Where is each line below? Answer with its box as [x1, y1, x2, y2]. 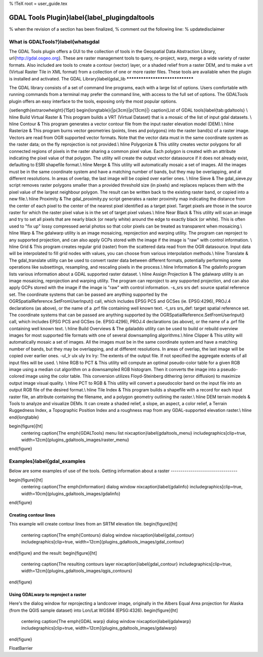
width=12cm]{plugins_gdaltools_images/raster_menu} [21, 437, 129, 443]
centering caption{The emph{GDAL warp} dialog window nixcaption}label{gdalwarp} [21, 618, 191, 624]
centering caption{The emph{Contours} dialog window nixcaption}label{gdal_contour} [21, 532, 194, 538]
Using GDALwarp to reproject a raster [9, 591, 87, 597]
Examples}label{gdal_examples [9, 458, 86, 465]
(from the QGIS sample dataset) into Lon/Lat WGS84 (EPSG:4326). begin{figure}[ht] [9, 607, 178, 613]
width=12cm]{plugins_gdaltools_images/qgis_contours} [21, 568, 132, 574]
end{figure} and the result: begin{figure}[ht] [9, 550, 97, 556]
